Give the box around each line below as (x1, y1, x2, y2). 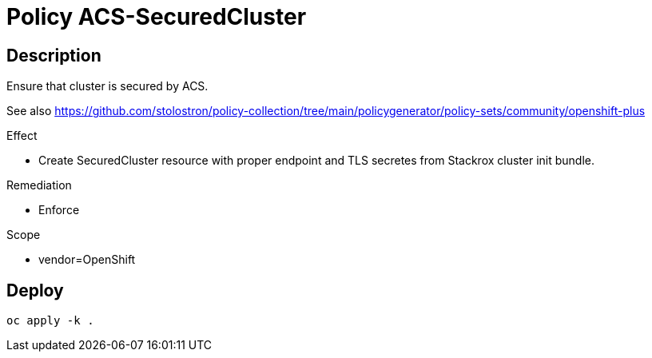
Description (6, 45, 101, 66)
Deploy (6, 280, 64, 300)
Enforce (38, 203, 80, 217)
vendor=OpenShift (38, 253, 136, 267)
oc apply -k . (6, 314, 94, 328)
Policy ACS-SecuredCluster (6, 3, 307, 30)
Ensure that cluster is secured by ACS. (6, 79, 209, 93)
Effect (6, 129, 38, 143)
